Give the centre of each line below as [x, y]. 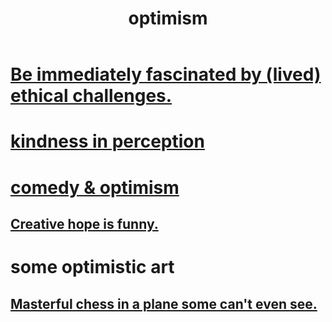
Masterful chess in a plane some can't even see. [164, 303]
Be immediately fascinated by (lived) [166, 74]
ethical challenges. [91, 96]
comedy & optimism [95, 187]
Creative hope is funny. [84, 223]
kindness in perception [107, 141]
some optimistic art [92, 267]
